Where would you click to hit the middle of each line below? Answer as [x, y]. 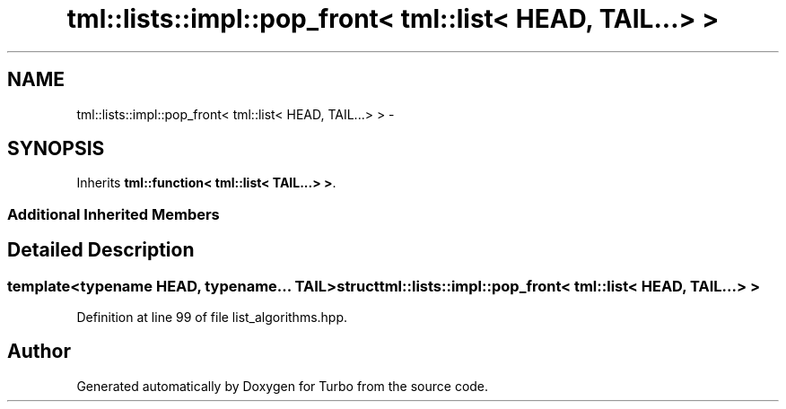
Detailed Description [101, 250]
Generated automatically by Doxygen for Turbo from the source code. [283, 386]
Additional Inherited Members [114, 214]
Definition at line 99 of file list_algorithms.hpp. [212, 318]
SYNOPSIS [56, 149]
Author [39, 352]
